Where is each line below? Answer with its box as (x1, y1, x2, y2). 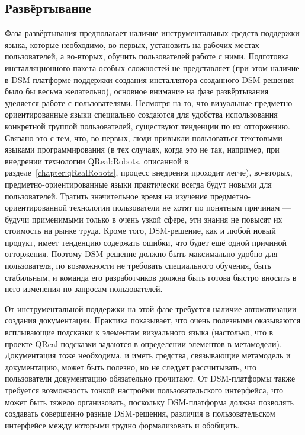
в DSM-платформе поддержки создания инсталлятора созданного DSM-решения (5, 73, 294, 85)
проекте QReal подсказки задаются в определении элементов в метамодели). (5, 337, 282, 350)
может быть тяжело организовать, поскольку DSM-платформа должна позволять (5, 395, 294, 408)
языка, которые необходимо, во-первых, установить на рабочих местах (5, 38, 259, 50)
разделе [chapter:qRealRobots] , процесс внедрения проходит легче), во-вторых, (5, 166, 293, 179)
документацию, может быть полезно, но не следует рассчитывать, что (5, 360, 256, 373)
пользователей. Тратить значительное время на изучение (5, 189, 208, 202)
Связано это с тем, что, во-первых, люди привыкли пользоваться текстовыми (5, 131, 282, 144)
